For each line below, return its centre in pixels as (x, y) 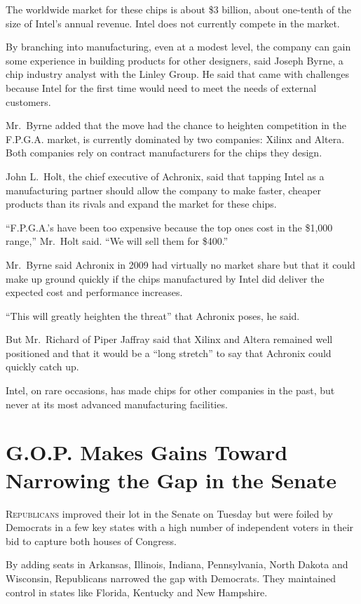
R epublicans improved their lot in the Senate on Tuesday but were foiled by (169, 513)
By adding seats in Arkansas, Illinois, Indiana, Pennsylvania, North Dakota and (177, 564)
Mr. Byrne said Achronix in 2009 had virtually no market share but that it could (180, 264)
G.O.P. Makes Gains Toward (147, 452)
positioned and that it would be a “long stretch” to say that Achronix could (169, 353)
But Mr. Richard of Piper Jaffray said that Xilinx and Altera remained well (169, 339)
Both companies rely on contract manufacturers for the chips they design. (164, 153)
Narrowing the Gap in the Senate (171, 479)
